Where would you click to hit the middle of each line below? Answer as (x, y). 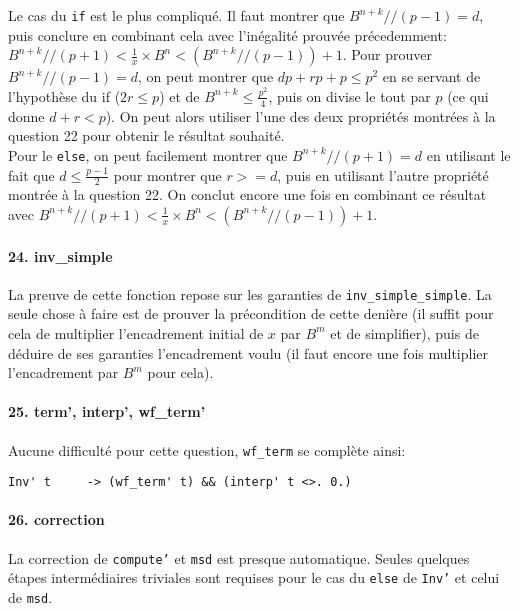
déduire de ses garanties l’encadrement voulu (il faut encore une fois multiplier (248, 352)
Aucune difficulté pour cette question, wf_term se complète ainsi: (207, 449)
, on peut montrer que (206, 76)
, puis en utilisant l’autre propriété (383, 174)
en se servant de (431, 76)
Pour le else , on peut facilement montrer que (148, 154)
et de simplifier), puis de (404, 332)
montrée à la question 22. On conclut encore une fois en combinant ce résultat (247, 194)
